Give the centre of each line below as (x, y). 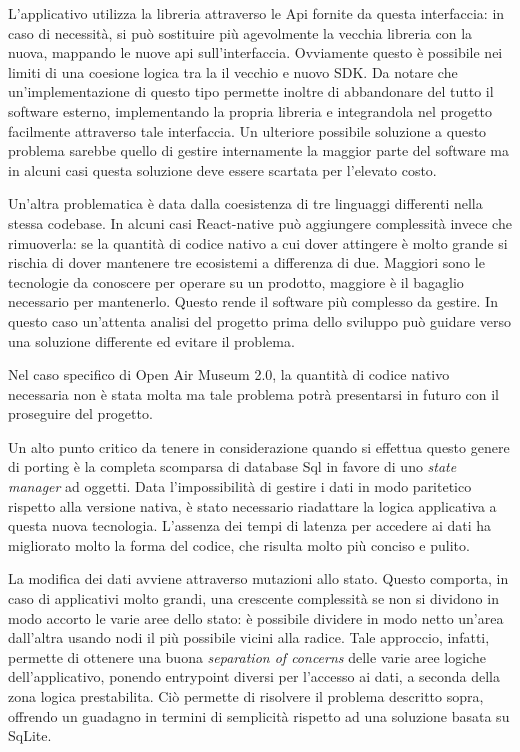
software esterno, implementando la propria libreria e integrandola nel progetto (250, 110)
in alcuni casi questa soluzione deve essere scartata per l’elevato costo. (222, 169)
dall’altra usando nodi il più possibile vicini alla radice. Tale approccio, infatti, (249, 637)
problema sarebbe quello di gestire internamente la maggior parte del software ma (258, 150)
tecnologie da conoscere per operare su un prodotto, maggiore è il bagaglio (236, 281)
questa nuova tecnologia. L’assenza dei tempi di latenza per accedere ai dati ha (250, 525)
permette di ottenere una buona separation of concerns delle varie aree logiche (247, 656)
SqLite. (30, 735)
